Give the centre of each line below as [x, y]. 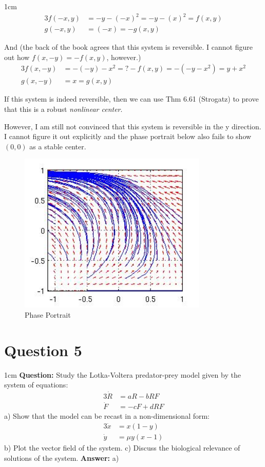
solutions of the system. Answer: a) [62, 458]
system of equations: [36, 385]
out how [17, 57]
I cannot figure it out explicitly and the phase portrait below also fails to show [128, 136]
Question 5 [43, 350]
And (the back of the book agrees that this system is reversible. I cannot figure [128, 47]
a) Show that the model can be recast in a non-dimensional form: [107, 416]
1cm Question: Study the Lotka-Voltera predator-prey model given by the [122, 374]
